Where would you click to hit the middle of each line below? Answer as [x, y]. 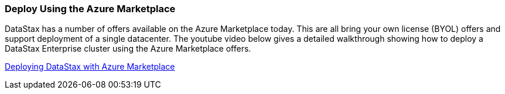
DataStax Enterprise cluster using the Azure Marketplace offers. [128, 49]
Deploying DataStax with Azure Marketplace [90, 67]
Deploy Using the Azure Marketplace [90, 9]
